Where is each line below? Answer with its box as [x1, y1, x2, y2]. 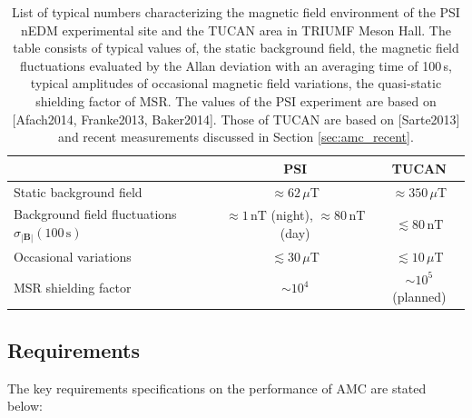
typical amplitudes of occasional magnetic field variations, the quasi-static [30, 74, 442, 93]
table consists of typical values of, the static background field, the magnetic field [13, 38, 459, 57]
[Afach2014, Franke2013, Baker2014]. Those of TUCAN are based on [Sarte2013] [12, 109, 460, 128]
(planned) [392, 287, 447, 306]
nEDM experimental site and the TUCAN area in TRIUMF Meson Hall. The [21, 20, 451, 39]
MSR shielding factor [14, 278, 132, 297]
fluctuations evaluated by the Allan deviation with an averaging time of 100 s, [20, 55, 452, 75]
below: [7, 396, 43, 415]
